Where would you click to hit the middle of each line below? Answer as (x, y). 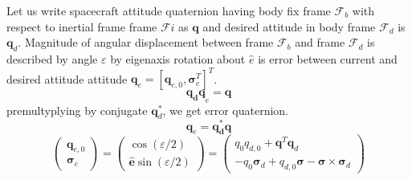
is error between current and (328, 58)
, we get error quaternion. (226, 110)
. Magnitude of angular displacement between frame (146, 42)
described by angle (52, 58)
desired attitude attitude (67, 78)
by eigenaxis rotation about (178, 58)
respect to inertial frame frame (82, 26)
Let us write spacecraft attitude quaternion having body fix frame (169, 10)
